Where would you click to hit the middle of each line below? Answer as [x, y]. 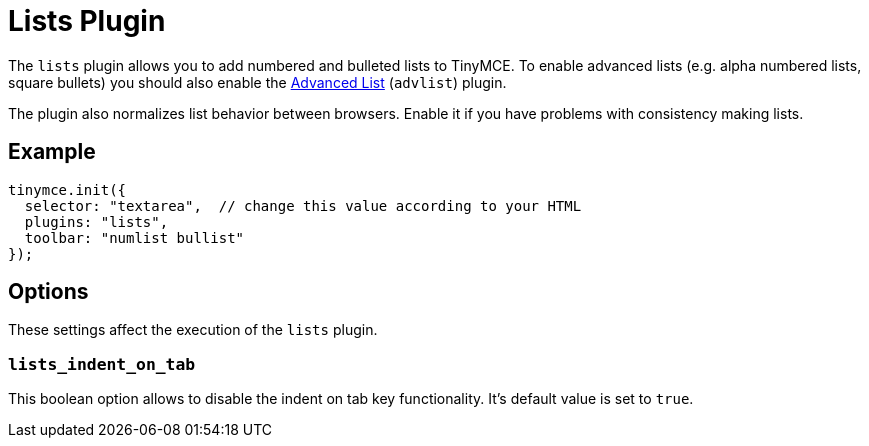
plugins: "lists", [96, 221]
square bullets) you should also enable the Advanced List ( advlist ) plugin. [257, 82]
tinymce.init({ [67, 189]
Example [52, 152]
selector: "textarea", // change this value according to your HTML [303, 205]
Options [48, 292]
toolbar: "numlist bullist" [134, 237]
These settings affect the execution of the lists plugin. [193, 330]
